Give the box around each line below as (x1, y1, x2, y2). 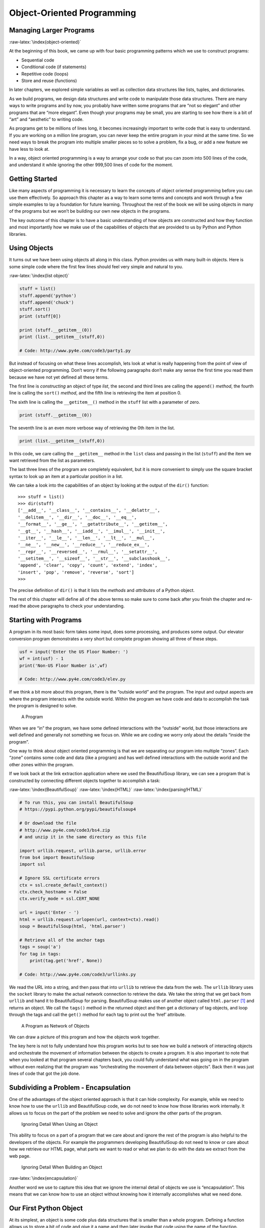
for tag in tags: (19, 951, 61, 956)
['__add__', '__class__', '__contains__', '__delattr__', (18, 507, 160, 513)
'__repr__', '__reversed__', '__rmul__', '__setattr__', (18, 549, 158, 555)
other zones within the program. (9, 761, 74, 767)
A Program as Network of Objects (21, 1023, 90, 1029)
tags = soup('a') (19, 944, 61, 950)
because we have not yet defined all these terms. (9, 374, 109, 380)
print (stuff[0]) (19, 313, 61, 319)
